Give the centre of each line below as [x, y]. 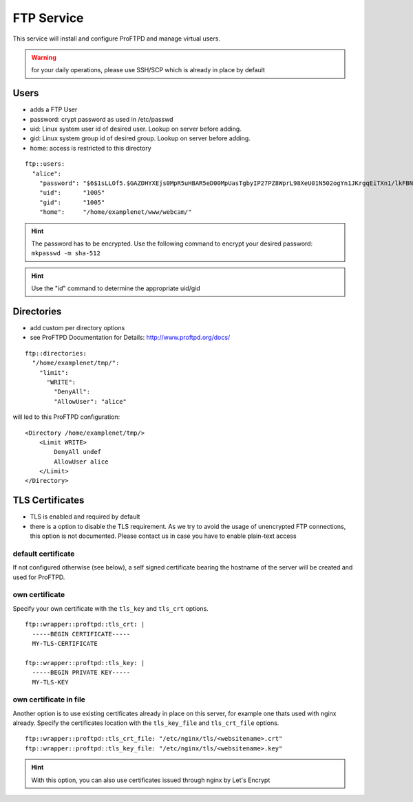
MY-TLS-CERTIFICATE [65, 643]
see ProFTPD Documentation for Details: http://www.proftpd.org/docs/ [130, 338]
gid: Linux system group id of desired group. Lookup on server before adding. [140, 138]
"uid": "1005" [72, 193]
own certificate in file [49, 700]
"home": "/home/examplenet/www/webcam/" [115, 212]
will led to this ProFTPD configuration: [66, 417]
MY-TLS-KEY [50, 682]
